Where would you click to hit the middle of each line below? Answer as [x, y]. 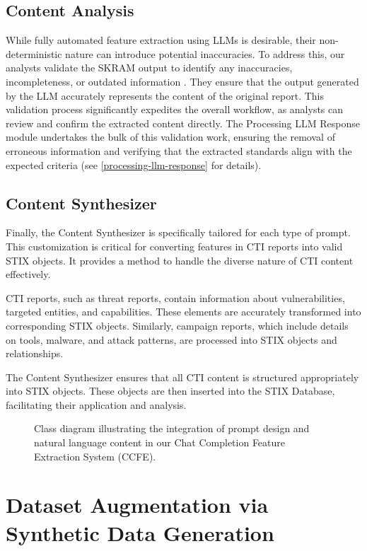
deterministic [34, 53]
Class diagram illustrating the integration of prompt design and [172, 428]
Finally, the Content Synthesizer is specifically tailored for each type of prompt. [178, 232]
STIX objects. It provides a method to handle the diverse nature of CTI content [180, 260]
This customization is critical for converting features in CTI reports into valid [174, 246]
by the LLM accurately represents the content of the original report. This [165, 95]
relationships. [35, 353]
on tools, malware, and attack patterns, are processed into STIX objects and [171, 339]
